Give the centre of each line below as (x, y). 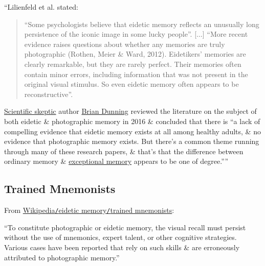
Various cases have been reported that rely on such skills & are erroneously (122, 247)
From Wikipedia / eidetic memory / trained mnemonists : (89, 210)
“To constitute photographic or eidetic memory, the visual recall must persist (125, 227)
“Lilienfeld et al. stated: (41, 7)
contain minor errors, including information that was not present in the (136, 74)
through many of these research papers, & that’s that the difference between (124, 151)
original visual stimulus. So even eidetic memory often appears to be (131, 84)
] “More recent (225, 34)
